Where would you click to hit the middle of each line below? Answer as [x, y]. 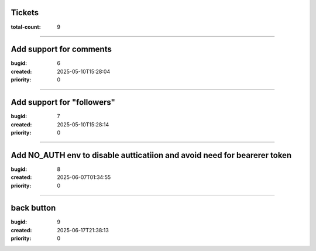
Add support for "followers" [63, 102]
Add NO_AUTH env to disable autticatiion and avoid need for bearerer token [151, 155]
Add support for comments [61, 49]
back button [33, 208]
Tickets [25, 13]
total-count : [26, 27]
